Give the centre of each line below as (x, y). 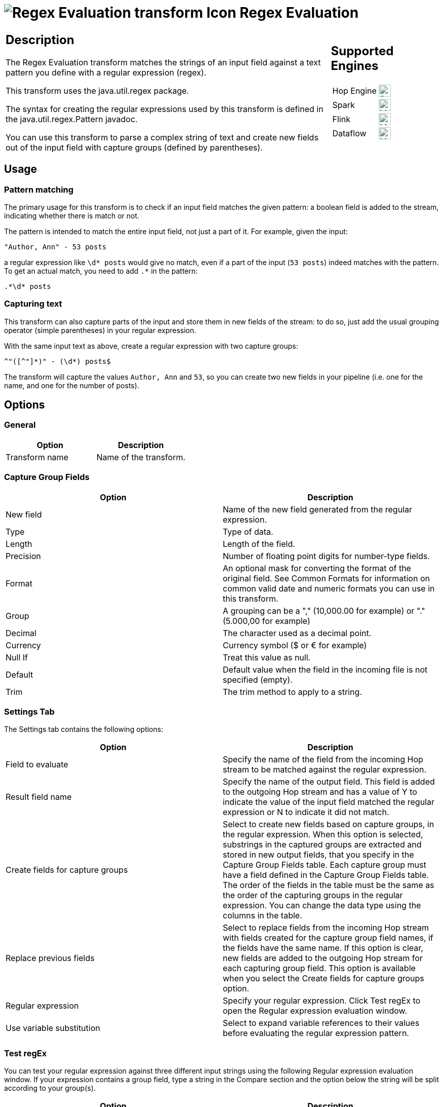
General (20, 425)
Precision (23, 556)
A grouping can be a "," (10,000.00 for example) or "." (324, 611)
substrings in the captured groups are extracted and (322, 845)
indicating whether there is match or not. (72, 215)
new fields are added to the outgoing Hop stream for (323, 958)
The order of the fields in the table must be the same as (329, 885)
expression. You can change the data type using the (322, 906)
